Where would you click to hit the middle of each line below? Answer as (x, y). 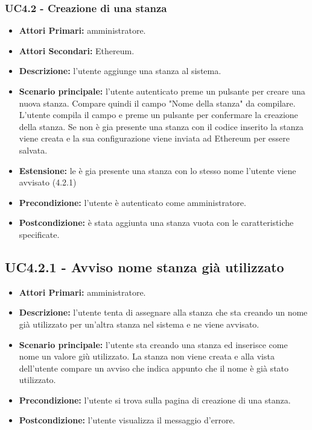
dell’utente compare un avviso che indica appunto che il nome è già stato (154, 368)
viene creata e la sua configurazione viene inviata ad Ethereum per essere (154, 138)
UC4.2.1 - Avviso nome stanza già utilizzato (145, 266)
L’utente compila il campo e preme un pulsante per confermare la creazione (158, 115)
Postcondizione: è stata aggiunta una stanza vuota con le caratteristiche (156, 223)
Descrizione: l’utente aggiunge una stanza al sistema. (120, 71)
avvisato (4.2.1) (48, 182)
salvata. (33, 150)
